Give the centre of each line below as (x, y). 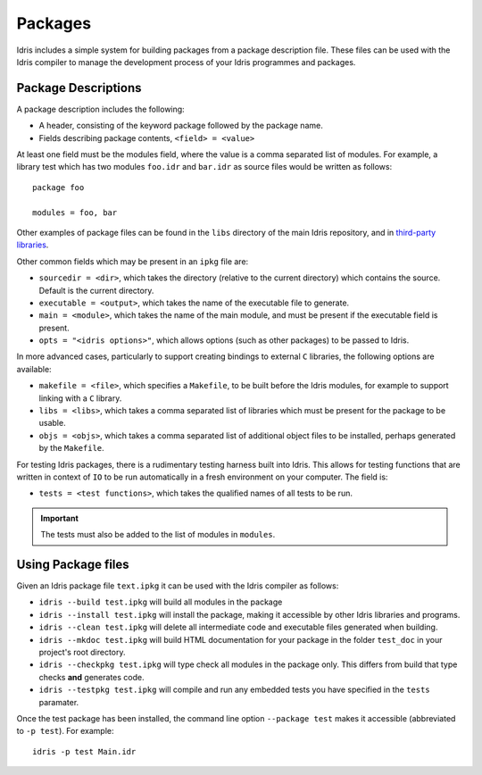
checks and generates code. (91, 677)
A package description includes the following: (100, 109)
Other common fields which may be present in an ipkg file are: (133, 261)
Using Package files (73, 564)
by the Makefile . (71, 448)
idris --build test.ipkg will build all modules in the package (161, 602)
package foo (58, 187)
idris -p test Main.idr (84, 751)
